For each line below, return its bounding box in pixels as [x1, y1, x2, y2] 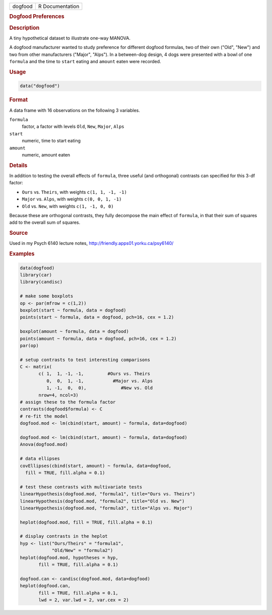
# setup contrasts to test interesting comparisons [20, 356, 151, 363]
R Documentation [38, 3, 80, 10]
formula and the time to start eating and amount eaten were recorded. [9, 59, 161, 65]
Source [9, 230, 28, 237]
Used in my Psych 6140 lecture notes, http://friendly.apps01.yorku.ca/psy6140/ [9, 240, 174, 246]
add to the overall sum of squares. [9, 220, 81, 226]
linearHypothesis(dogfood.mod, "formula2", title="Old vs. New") [20, 498, 185, 504]
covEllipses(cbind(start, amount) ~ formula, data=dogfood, [20, 463, 172, 469]
